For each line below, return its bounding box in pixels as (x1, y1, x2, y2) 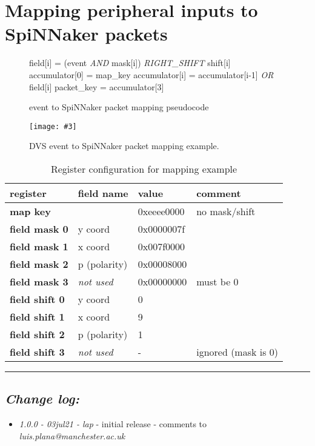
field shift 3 (10, 344, 65, 359)
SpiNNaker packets (5, 21, 168, 46)
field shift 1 (10, 309, 65, 324)
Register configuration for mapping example (50, 161, 237, 176)
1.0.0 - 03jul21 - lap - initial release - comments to (19, 418, 207, 430)
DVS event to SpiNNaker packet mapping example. (29, 139, 219, 152)
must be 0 (196, 274, 239, 288)
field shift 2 (10, 327, 65, 341)
